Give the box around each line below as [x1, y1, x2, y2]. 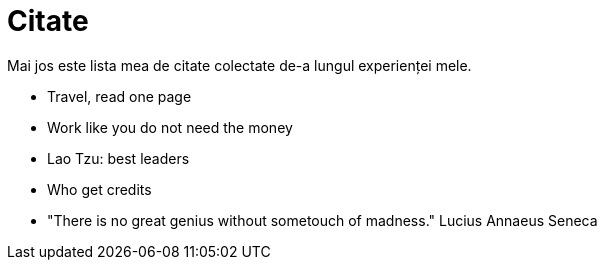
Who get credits [47, 180, 152, 198]
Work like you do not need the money [47, 118, 293, 136]
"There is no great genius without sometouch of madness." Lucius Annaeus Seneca [47, 211, 598, 229]
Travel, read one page [47, 87, 192, 105]
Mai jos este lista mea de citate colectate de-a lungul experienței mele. [7, 56, 472, 74]
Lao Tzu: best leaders [47, 149, 190, 167]
